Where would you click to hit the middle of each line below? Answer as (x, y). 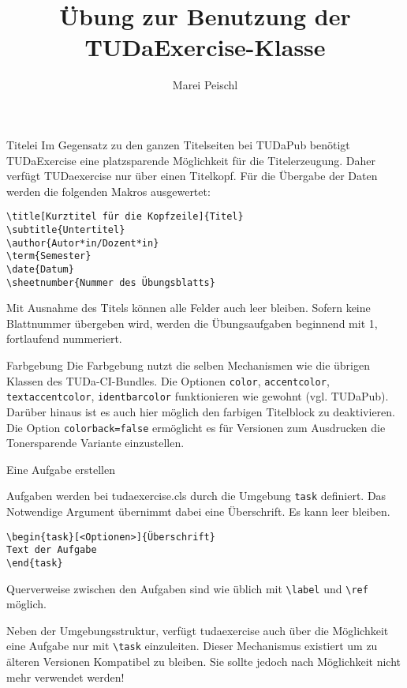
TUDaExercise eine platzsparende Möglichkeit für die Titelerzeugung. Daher (191, 160)
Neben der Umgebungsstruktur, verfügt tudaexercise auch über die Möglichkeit (198, 630)
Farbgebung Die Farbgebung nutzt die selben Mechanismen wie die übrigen (188, 365)
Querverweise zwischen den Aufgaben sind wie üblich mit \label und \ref (187, 588)
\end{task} (35, 563)
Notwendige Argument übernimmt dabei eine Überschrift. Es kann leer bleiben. (198, 511)
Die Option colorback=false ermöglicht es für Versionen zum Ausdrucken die (196, 427)
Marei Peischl (205, 85)
